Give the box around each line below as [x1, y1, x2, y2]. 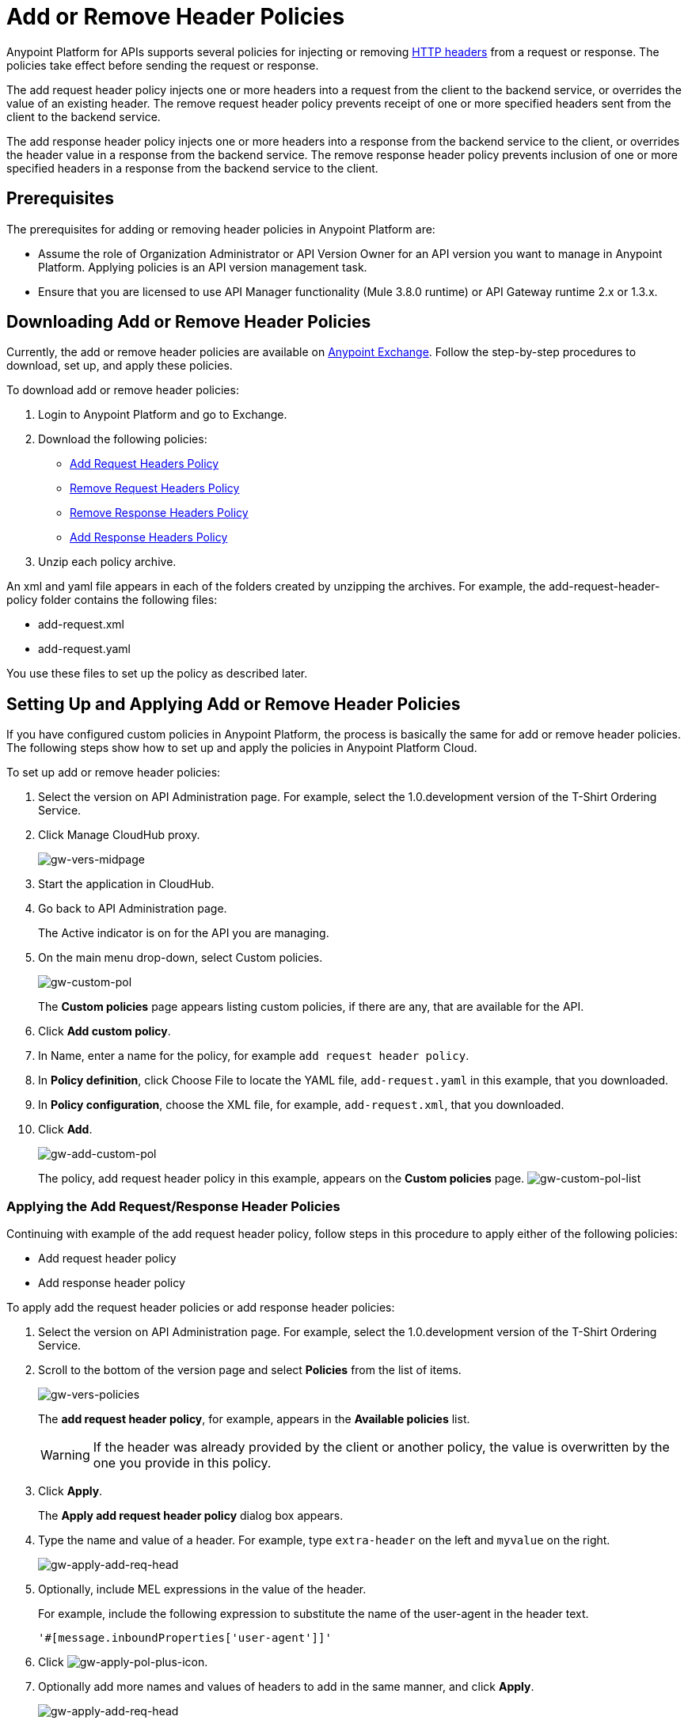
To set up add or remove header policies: [6, 765, 221, 780]
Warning [40, 1447, 90, 1464]
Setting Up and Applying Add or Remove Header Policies [6, 693, 461, 714]
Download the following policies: [38, 432, 207, 446]
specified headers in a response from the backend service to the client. [6, 161, 378, 175]
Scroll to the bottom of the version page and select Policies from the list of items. [38, 1363, 462, 1377]
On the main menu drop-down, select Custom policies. [38, 951, 323, 965]
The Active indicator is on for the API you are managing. [38, 926, 329, 940]
